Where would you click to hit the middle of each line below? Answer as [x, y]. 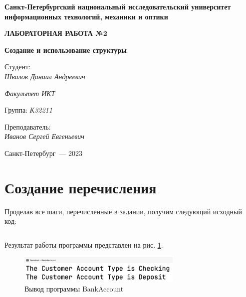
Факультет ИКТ [30, 93]
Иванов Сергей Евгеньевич [45, 136]
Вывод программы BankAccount [74, 288]
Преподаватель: [28, 126]
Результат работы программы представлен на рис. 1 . [84, 244]
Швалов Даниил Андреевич [45, 76]
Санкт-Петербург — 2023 [44, 153]
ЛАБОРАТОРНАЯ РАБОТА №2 [56, 33]
